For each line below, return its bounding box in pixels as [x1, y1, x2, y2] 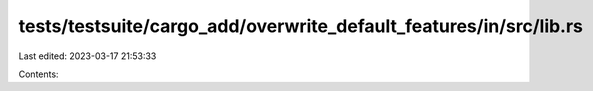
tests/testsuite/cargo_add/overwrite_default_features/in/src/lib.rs [18, 15, 584, 37]
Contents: [18, 68, 59, 80]
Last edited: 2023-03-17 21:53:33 [18, 50, 157, 62]
